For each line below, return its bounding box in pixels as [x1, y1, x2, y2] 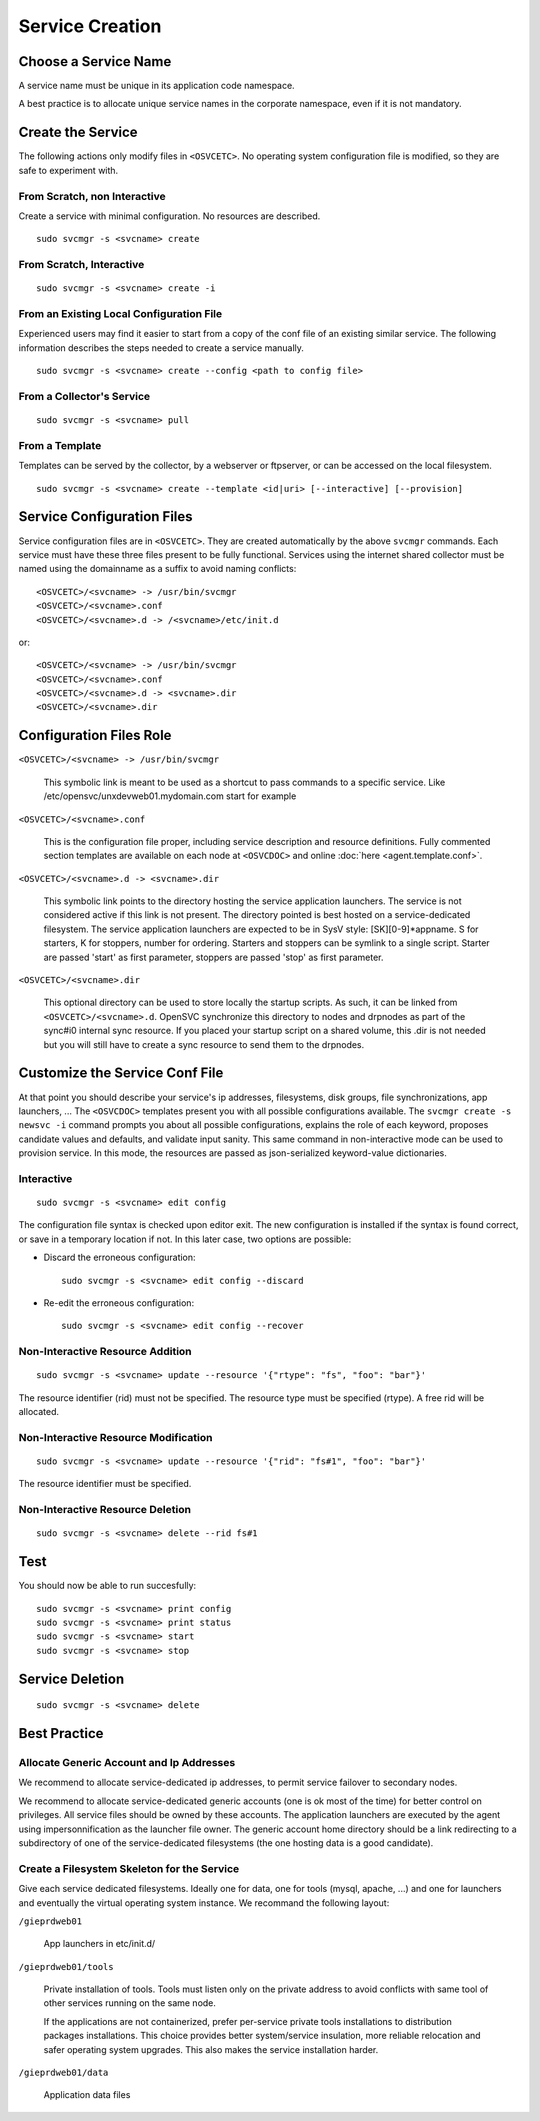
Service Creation [18, 15, 162, 37]
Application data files [43, 2089, 131, 2101]
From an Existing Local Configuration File [18, 307, 223, 320]
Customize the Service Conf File [18, 1065, 224, 1082]
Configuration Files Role [18, 727, 172, 744]
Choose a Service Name [18, 53, 172, 70]
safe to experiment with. [18, 164, 119, 176]
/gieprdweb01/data [18, 2067, 109, 2079]
